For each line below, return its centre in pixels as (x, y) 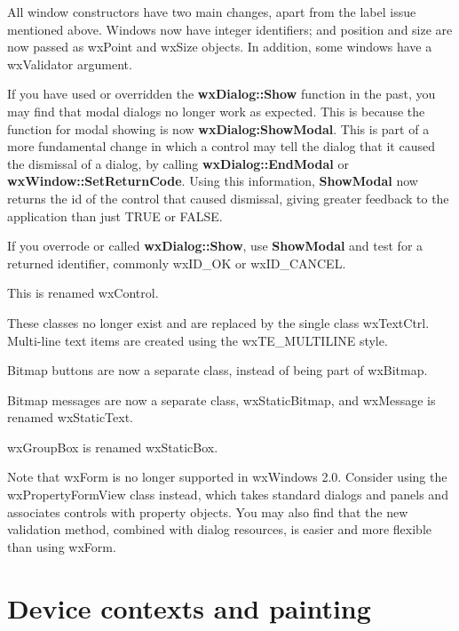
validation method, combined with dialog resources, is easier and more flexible (220, 529)
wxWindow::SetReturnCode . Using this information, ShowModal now (213, 181)
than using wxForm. (62, 546)
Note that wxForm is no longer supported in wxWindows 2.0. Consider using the (227, 477)
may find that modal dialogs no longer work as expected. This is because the (216, 111)
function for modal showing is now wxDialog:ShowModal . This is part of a (218, 128)
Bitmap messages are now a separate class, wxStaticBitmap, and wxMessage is (222, 399)
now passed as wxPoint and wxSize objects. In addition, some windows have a (220, 47)
